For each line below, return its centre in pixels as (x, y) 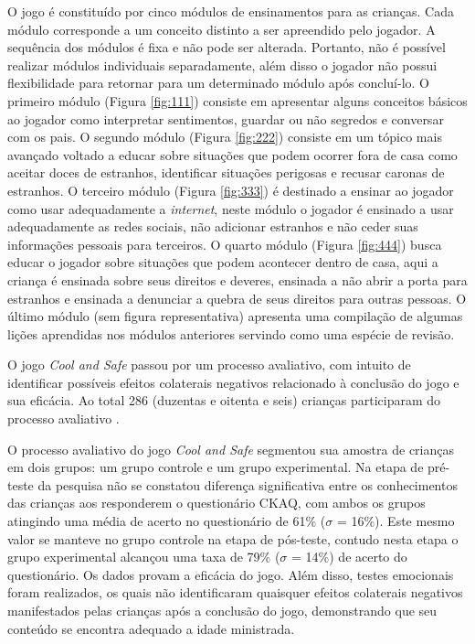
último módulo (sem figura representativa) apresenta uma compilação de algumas (235, 316)
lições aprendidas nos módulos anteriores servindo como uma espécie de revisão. (231, 333)
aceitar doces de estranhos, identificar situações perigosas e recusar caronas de (226, 172)
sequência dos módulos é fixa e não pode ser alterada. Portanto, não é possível (227, 47)
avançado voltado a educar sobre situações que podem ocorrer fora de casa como (232, 154)
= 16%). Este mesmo (396, 521)
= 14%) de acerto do (349, 557)
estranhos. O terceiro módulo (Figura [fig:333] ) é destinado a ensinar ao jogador (231, 190)
